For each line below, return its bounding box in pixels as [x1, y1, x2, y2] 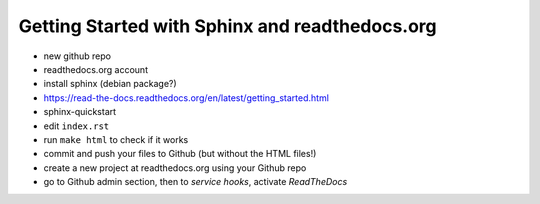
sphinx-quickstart [43, 106, 117, 118]
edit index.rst [43, 120, 110, 132]
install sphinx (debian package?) [43, 78, 177, 90]
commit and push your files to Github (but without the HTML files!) [43, 148, 317, 160]
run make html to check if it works [43, 133, 189, 145]
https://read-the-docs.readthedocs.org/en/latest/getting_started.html [43, 91, 330, 104]
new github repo [43, 50, 112, 62]
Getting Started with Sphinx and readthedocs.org [18, 15, 437, 37]
